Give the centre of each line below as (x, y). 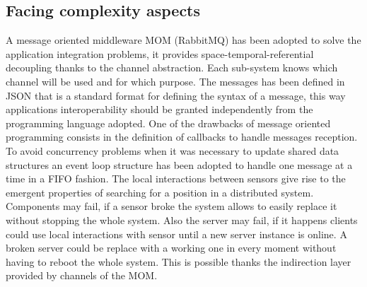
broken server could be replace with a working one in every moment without (171, 248)
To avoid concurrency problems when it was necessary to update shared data (173, 150)
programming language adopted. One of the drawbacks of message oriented (168, 123)
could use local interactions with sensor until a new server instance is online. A (176, 234)
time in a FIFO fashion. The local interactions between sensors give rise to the (176, 178)
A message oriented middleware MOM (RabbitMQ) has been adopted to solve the (183, 40)
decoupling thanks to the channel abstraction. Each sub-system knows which (172, 68)
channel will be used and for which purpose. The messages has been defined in (175, 81)
